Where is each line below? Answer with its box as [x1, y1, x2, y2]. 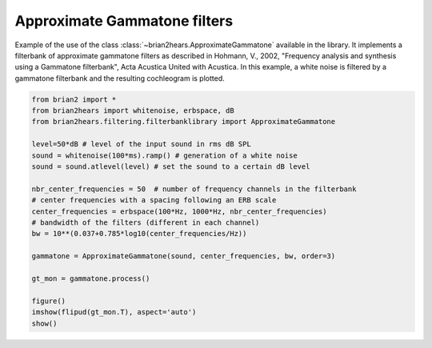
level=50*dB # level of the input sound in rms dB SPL [31, 140, 251, 149]
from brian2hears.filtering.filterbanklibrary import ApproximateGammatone [31, 117, 336, 126]
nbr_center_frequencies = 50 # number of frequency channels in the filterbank [31, 184, 357, 194]
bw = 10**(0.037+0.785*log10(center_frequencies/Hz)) [31, 229, 247, 238]
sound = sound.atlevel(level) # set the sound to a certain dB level [31, 162, 310, 171]
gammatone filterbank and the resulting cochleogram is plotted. [14, 73, 226, 83]
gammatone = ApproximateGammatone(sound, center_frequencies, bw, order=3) [31, 252, 336, 261]
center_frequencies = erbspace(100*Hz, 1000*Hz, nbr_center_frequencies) [31, 206, 327, 216]
